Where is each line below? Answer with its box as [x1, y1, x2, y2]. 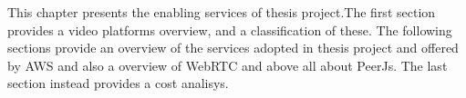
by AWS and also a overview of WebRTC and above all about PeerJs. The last [7, 55, 448, 74]
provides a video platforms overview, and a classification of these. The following [7, 20, 452, 39]
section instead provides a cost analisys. [7, 73, 229, 93]
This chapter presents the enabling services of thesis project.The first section [7, 3, 436, 21]
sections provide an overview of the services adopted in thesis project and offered [7, 38, 459, 57]
